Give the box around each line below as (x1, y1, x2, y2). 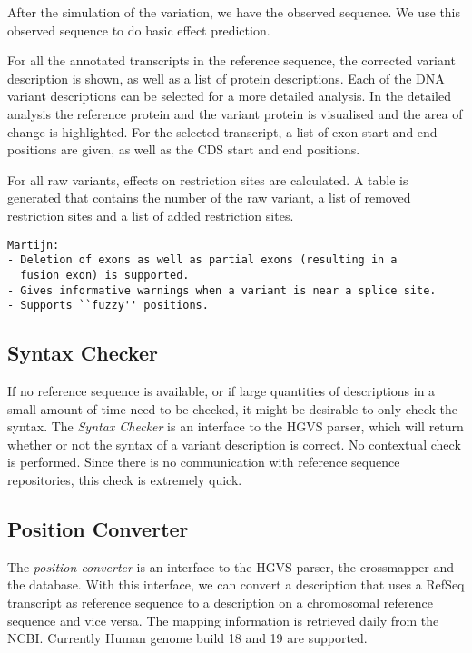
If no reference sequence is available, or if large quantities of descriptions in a (7, 381, 436, 401)
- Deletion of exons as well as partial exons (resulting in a (7, 253, 398, 267)
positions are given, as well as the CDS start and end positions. (7, 140, 360, 159)
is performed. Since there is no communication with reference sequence (7, 452, 400, 471)
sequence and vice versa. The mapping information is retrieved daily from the (7, 610, 439, 629)
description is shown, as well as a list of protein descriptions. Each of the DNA (7, 68, 445, 87)
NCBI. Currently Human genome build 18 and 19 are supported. (7, 628, 368, 648)
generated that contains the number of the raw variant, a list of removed (7, 188, 411, 207)
